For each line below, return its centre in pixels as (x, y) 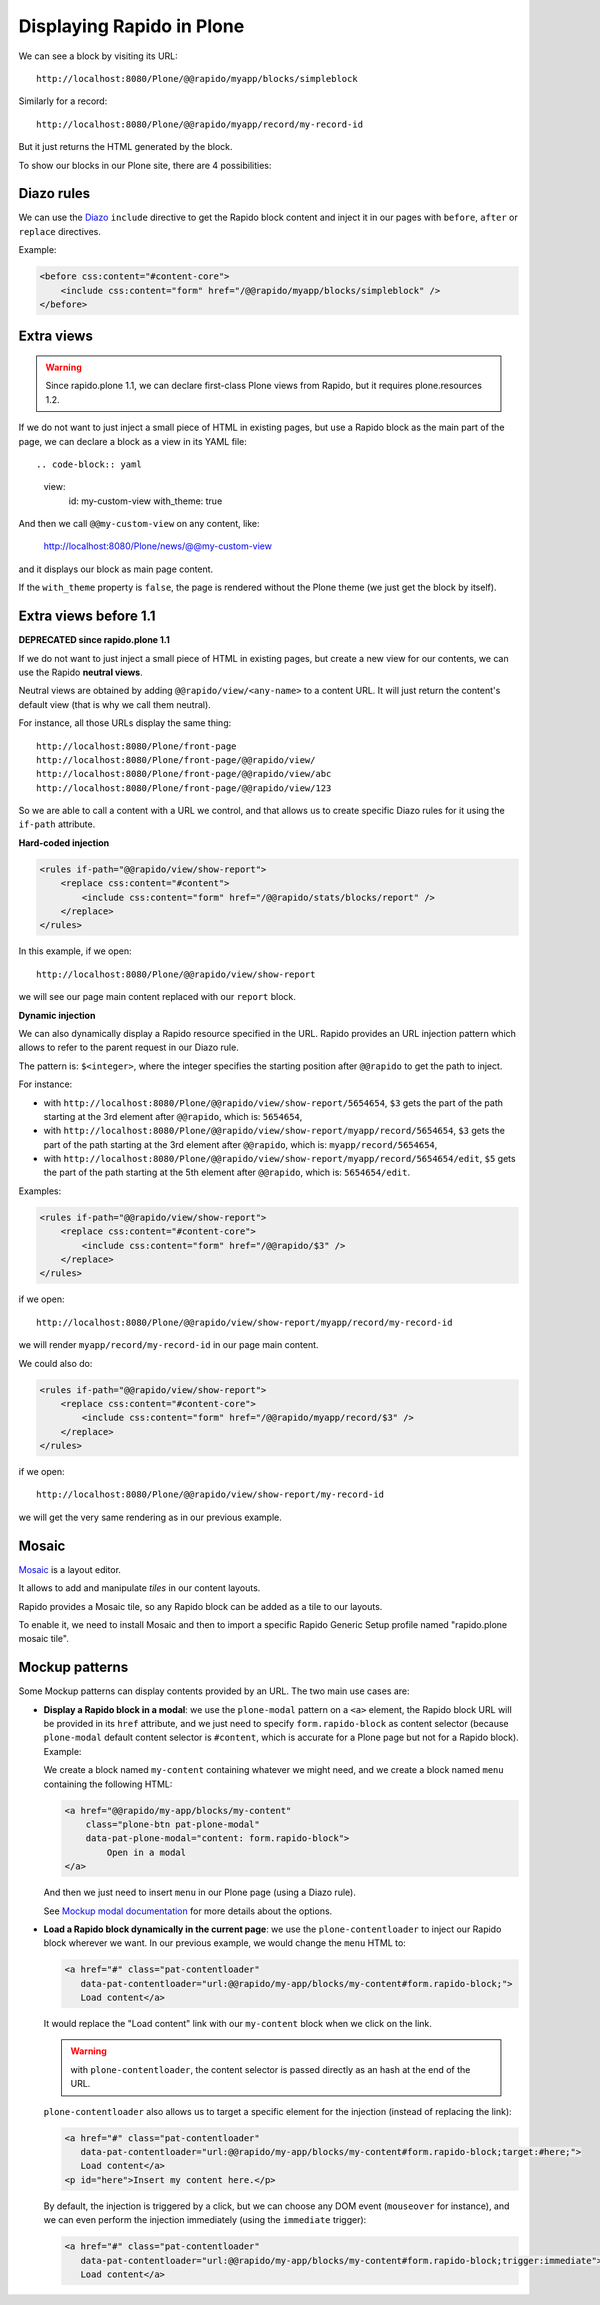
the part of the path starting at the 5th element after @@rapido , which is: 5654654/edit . (226, 1172)
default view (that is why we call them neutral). (115, 704)
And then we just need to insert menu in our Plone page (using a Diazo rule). (200, 1892)
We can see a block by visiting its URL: (98, 56)
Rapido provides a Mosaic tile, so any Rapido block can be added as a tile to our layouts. (200, 1606)
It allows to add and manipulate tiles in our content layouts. (139, 1588)
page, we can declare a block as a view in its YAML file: (132, 441)
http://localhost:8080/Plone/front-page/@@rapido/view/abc (184, 774)
